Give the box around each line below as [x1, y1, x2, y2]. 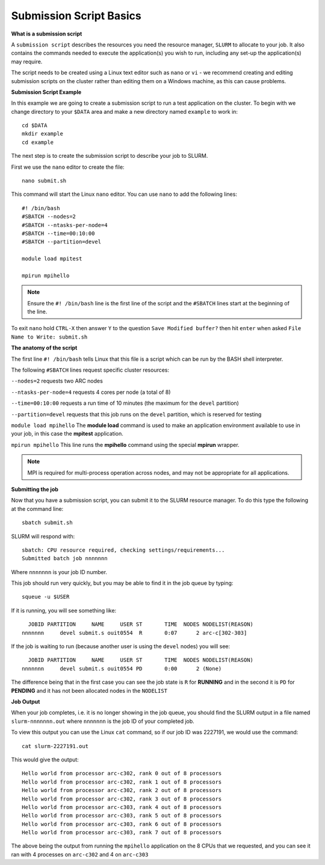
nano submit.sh [22, 178, 67, 184]
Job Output [11, 698, 40, 705]
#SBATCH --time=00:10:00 [22, 230, 95, 237]
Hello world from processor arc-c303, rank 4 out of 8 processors [22, 804, 222, 810]
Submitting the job [11, 486, 58, 493]
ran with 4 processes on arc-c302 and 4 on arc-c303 [11, 851, 149, 858]
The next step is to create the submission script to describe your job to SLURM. [11, 152, 208, 160]
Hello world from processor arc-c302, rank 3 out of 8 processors [22, 795, 222, 802]
